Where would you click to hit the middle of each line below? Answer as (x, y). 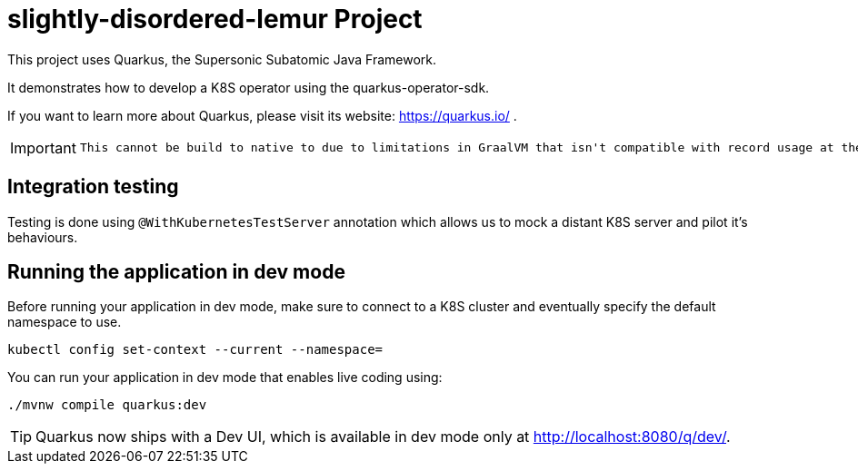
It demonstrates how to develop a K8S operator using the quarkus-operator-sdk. (249, 87)
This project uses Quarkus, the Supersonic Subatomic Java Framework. (222, 59)
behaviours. (43, 237)
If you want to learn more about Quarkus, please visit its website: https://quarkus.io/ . (262, 115)
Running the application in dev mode (176, 272)
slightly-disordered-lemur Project (215, 19)
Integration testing (93, 187)
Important (43, 147)
